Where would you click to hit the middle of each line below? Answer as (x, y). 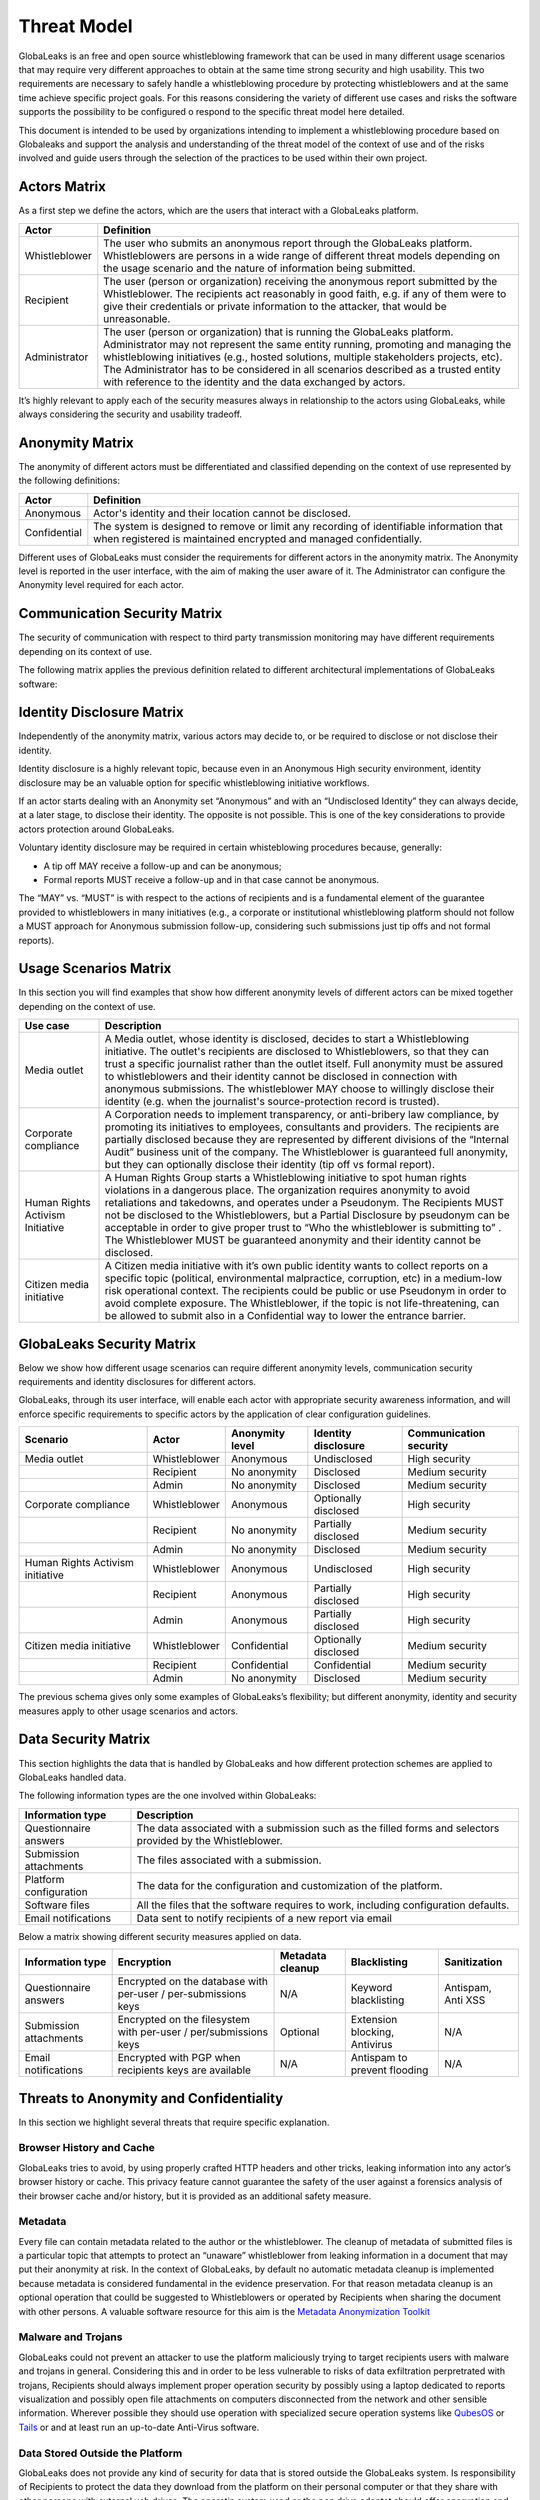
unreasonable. (137, 318)
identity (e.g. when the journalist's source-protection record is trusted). (272, 1102)
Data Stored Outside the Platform (100, 2453)
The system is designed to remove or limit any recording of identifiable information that (298, 526)
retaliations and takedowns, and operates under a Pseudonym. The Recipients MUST (304, 1203)
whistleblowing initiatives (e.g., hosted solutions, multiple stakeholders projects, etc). (303, 357)
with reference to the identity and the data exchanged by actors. (254, 382)
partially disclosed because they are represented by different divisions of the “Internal (307, 1140)
